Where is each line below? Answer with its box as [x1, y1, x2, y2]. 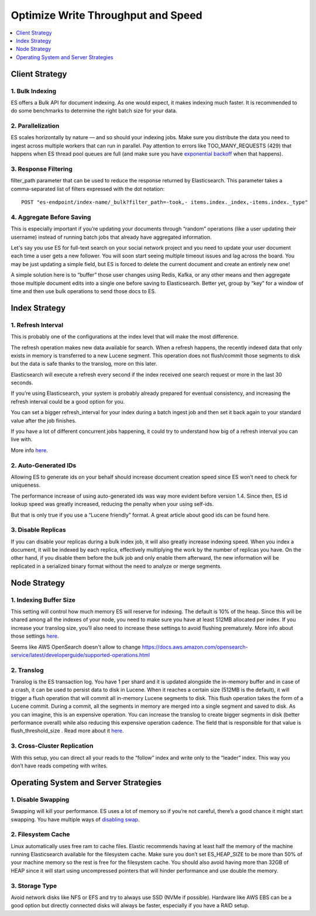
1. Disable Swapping [11, 796, 70, 804]
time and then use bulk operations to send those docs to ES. [11, 287, 156, 295]
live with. [11, 436, 33, 443]
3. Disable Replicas [11, 526, 67, 534]
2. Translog [11, 666, 44, 674]
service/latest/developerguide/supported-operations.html [11, 651, 150, 658]
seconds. [11, 379, 33, 386]
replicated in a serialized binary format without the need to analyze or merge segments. [11, 562, 222, 570]
